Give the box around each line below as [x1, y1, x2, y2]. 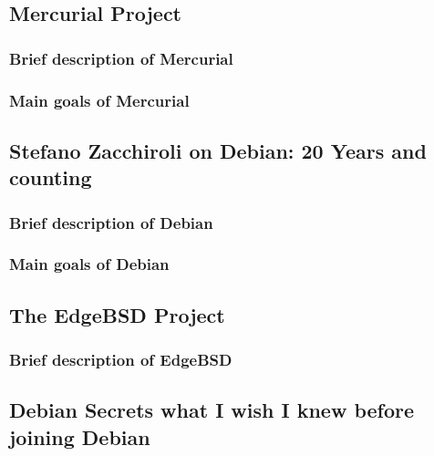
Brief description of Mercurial [9, 47, 233, 69]
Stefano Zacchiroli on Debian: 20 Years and [9, 136, 427, 164]
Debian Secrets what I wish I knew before [9, 396, 415, 424]
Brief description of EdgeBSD [9, 348, 232, 371]
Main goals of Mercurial [9, 88, 190, 111]
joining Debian [9, 422, 150, 451]
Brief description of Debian [9, 211, 213, 233]
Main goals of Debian [9, 253, 170, 275]
